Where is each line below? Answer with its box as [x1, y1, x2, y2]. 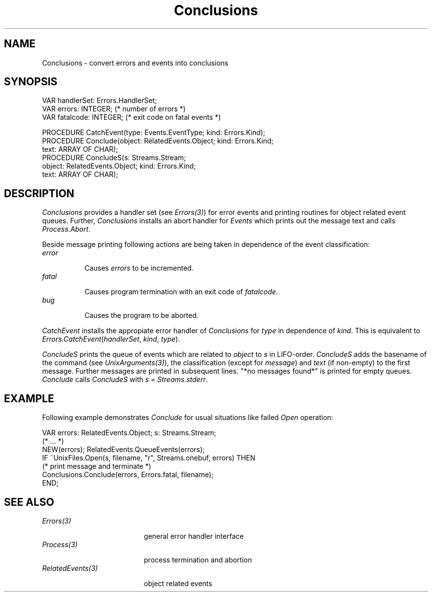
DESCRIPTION [4, 187, 74, 200]
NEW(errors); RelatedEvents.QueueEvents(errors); [42, 445, 205, 454]
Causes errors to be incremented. [84, 264, 194, 273]
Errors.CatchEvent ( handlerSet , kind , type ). [42, 335, 180, 344]
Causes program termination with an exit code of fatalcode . [84, 287, 278, 296]
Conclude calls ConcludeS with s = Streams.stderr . [42, 375, 208, 384]
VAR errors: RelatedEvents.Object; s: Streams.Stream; [42, 428, 216, 437]
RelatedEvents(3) [42, 563, 98, 572]
